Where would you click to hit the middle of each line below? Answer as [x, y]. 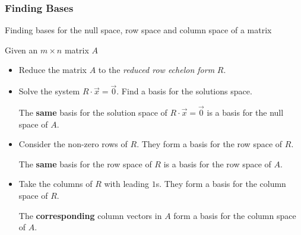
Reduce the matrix [53, 70]
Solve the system [49, 91]
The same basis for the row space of [85, 163]
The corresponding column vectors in [90, 215]
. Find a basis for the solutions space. [184, 91]
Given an [21, 50]
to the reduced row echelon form [156, 70]
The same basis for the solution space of [93, 112]
